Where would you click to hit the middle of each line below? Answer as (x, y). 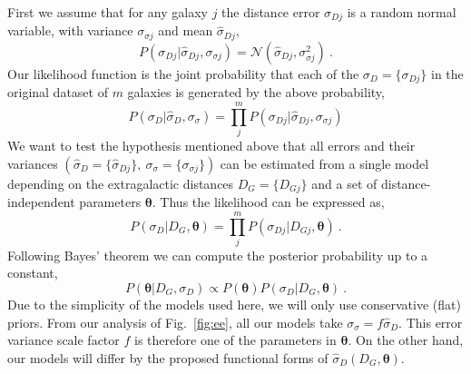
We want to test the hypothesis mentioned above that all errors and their (211, 146)
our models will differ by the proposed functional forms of (168, 357)
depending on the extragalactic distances (121, 183)
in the (447, 73)
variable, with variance (70, 30)
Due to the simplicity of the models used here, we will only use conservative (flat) (234, 305)
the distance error (271, 12)
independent (41, 202)
